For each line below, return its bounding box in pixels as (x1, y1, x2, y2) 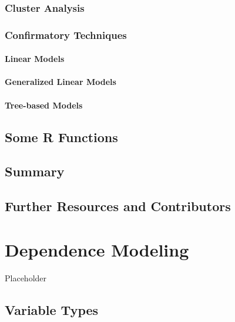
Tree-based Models (5, 98, 83, 111)
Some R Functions (5, 127, 118, 146)
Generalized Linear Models (5, 75, 116, 88)
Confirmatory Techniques (5, 27, 127, 42)
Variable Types (5, 300, 99, 318)
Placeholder (5, 271, 47, 284)
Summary (5, 162, 65, 180)
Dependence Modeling (5, 237, 189, 261)
